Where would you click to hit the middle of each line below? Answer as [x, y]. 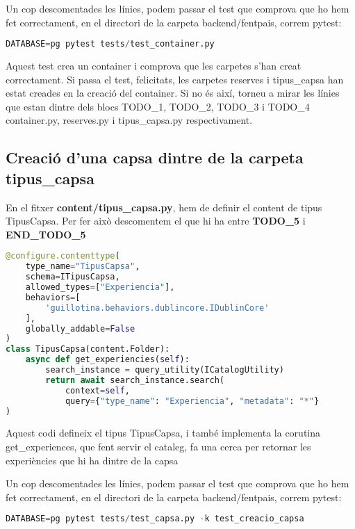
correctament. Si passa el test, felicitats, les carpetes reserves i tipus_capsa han [175, 79]
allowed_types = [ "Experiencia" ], [100, 287]
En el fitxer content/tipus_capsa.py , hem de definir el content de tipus [164, 207]
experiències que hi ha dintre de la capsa [92, 460]
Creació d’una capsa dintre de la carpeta [155, 157]
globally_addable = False [80, 328]
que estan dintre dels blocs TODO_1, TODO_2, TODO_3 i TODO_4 [158, 106]
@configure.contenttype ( [63, 256]
